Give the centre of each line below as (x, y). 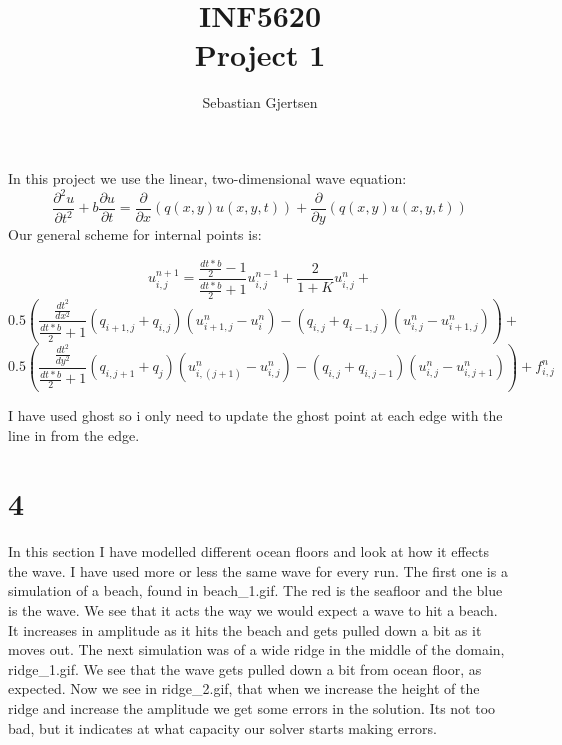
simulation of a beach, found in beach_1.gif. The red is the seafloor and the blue (255, 590)
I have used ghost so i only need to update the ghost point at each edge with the (255, 414)
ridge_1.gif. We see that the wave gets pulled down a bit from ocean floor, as (245, 668)
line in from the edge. (74, 434)
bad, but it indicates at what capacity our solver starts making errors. (222, 727)
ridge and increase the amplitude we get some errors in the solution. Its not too (252, 708)
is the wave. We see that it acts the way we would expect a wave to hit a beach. (253, 610)
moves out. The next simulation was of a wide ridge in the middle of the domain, (256, 649)
